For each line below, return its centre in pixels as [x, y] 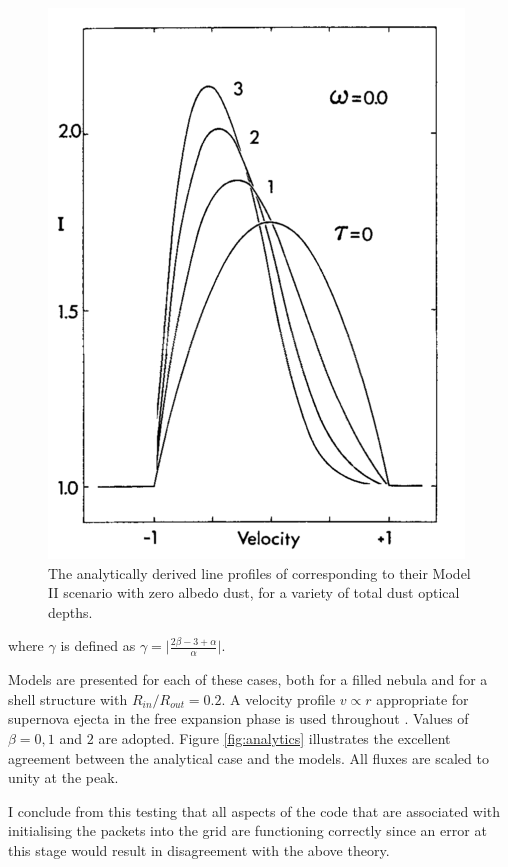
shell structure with [68, 698]
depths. [70, 611]
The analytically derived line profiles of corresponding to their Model [259, 572]
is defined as [98, 645]
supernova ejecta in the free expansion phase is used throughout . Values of [238, 718]
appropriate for [422, 698]
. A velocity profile [278, 698]
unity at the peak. [63, 777]
